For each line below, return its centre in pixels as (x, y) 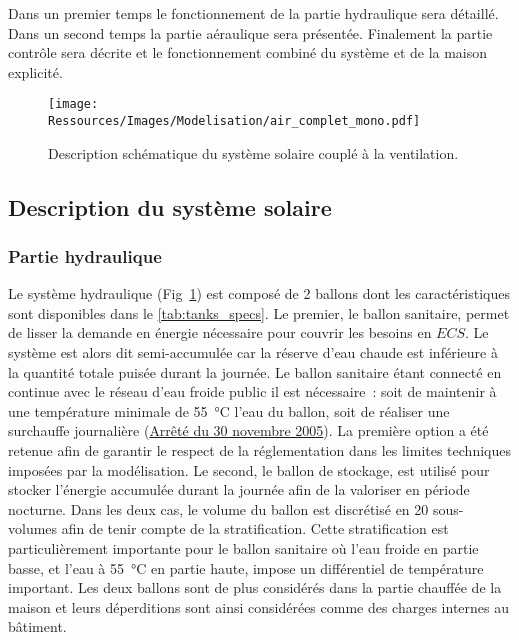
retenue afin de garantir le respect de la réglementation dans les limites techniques (259, 450)
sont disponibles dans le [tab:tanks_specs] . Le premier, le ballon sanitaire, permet (259, 312)
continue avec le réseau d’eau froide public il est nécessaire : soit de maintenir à (252, 391)
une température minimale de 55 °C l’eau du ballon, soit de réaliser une (229, 410)
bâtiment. (37, 626)
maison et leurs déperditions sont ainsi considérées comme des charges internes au (259, 606)
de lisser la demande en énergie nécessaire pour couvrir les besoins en (220, 332)
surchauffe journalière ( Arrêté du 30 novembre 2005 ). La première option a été (248, 430)
